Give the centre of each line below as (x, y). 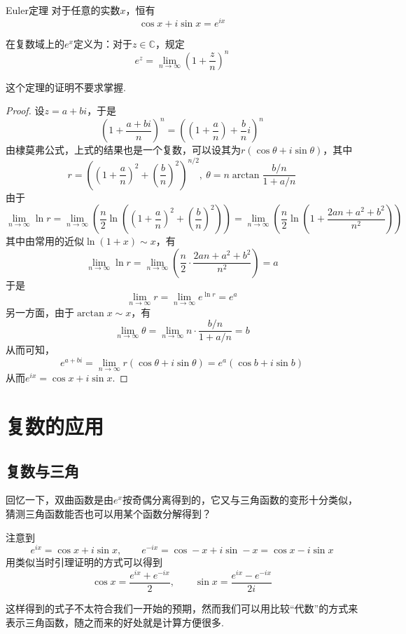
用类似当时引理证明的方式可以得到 (84, 562)
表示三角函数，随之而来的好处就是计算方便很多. (115, 622)
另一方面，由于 (40, 312)
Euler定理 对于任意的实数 (63, 10)
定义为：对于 (103, 43)
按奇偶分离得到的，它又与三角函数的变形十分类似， (240, 500)
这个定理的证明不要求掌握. (66, 87)
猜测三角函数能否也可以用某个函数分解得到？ (108, 513)
